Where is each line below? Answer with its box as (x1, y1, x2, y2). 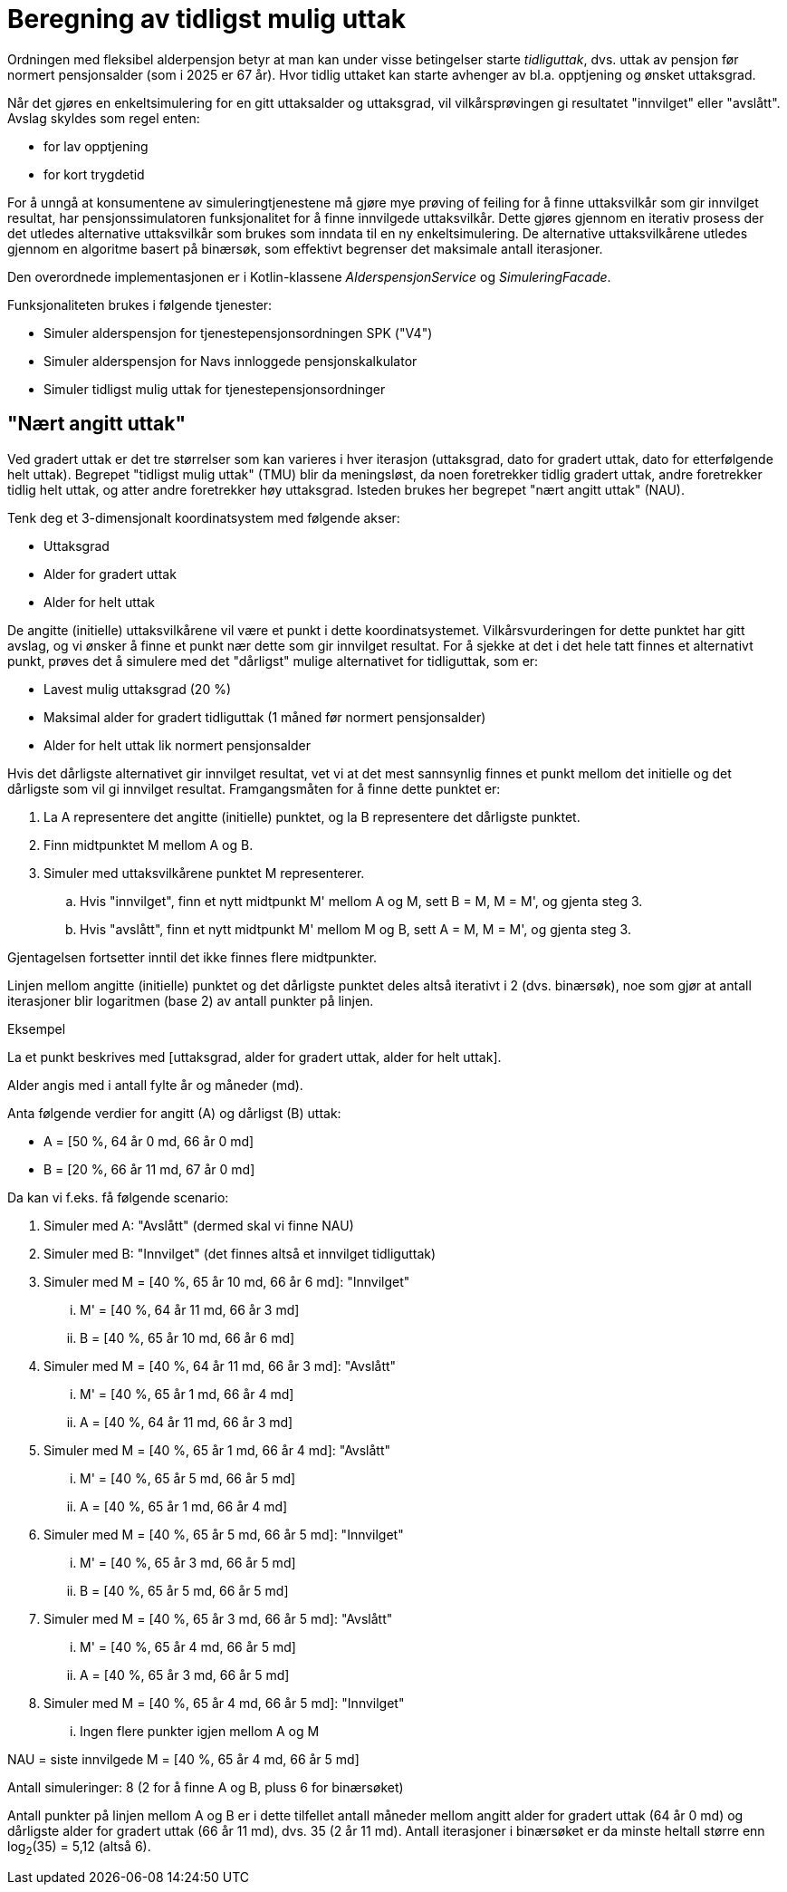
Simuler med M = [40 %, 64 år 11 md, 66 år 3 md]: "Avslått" (43, 1357, 397, 1374)
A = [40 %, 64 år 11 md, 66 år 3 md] (80, 1414, 293, 1430)
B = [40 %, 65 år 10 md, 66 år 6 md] (80, 1329, 295, 1346)
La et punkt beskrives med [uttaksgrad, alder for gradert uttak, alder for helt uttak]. (7, 1048, 502, 1065)
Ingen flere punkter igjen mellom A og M (80, 1723, 320, 1739)
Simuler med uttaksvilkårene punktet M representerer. (43, 864, 365, 881)
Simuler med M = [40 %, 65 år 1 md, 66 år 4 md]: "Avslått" (43, 1442, 391, 1458)
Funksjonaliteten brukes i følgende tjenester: (7, 296, 273, 313)
